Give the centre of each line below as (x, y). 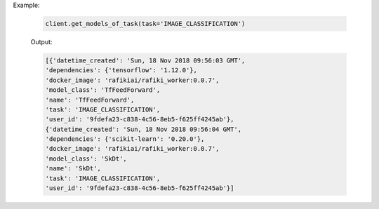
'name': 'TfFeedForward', (90, 100)
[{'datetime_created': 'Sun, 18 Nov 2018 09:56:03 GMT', (145, 60)
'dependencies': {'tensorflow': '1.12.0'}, (121, 70)
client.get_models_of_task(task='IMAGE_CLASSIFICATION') (145, 23)
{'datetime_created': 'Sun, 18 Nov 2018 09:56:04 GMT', (144, 129)
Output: (41, 41)
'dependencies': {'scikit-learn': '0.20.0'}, (125, 139)
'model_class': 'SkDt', (86, 159)
